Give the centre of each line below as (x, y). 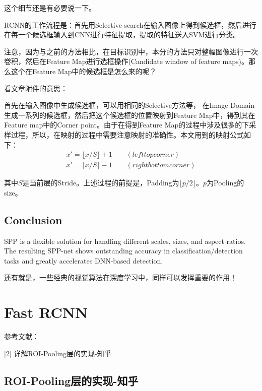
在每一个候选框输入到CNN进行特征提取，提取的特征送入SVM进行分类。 (122, 35)
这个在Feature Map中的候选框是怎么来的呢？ (84, 71)
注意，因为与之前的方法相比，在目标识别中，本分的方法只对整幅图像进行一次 (131, 51)
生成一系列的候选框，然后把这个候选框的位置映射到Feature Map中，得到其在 (130, 115)
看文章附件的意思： (36, 88)
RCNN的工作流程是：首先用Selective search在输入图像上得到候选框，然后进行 (130, 24)
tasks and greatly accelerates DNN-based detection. (84, 260)
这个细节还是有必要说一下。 (50, 8)
